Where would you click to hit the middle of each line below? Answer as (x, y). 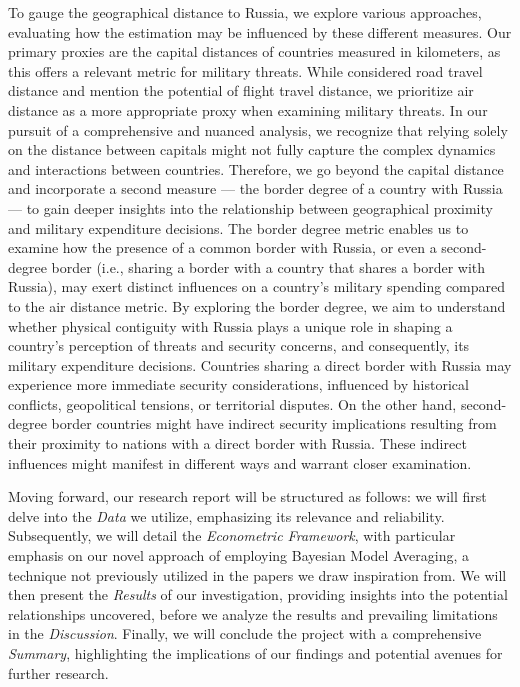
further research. (58, 672)
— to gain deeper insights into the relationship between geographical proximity (250, 207)
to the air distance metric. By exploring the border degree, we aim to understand (257, 305)
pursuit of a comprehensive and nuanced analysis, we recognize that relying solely (258, 129)
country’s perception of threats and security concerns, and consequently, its (239, 345)
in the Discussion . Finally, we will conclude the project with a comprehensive (245, 633)
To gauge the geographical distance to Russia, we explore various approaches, (245, 12)
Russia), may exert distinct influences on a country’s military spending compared (257, 286)
